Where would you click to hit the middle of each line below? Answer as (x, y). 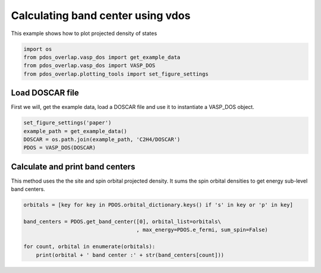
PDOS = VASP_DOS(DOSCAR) (60, 148)
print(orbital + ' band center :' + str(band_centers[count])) (130, 255)
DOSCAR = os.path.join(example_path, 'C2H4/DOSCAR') (102, 139)
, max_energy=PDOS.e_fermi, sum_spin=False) (202, 230)
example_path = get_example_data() (75, 131)
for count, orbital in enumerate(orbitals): (89, 247)
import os (38, 49)
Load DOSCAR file (45, 93)
